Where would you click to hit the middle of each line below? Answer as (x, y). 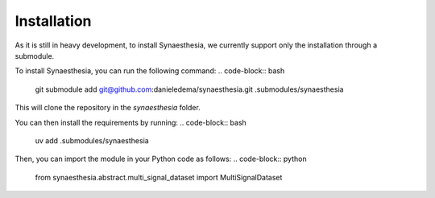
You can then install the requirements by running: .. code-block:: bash (131, 122)
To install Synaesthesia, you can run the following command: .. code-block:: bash (150, 71)
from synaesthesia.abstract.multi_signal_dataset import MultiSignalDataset (159, 177)
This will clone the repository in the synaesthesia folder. (108, 108)
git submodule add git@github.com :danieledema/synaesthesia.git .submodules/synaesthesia (189, 89)
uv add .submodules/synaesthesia (92, 140)
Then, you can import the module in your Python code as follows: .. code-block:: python (161, 159)
